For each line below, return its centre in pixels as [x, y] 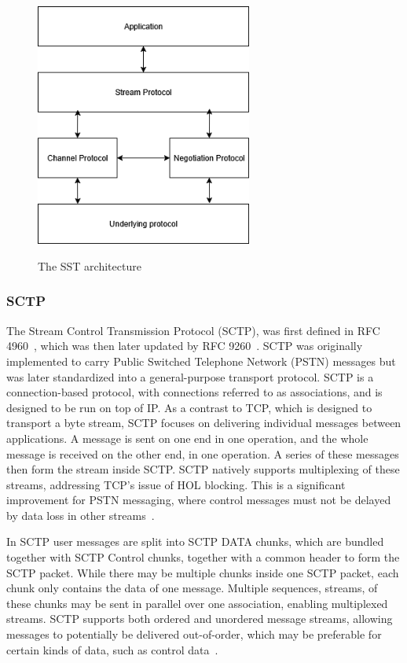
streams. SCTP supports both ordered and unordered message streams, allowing [200, 619]
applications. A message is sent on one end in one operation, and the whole [187, 438]
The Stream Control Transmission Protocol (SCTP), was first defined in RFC [193, 330]
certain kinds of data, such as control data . [112, 649]
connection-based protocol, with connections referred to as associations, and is [194, 392]
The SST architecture [90, 265]
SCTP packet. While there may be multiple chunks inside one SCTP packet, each [203, 572]
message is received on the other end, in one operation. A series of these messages [203, 453]
